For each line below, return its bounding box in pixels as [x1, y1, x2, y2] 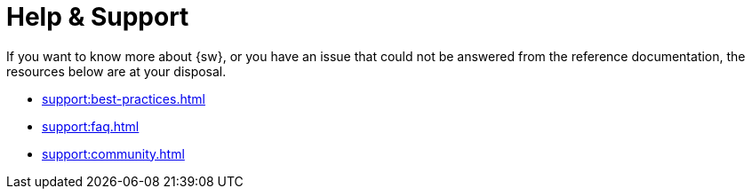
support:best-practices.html [42, 90, 205, 106]
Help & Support [6, 2, 189, 32]
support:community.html [42, 145, 185, 161]
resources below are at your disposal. [6, 63, 227, 79]
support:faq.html [42, 118, 140, 134]
